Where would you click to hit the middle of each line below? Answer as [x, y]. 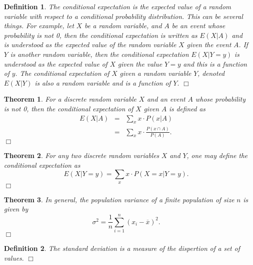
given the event [209, 44]
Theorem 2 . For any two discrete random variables [82, 155]
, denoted [211, 73]
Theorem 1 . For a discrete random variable [70, 99]
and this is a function [215, 63]
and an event [166, 99]
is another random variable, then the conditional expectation [100, 54]
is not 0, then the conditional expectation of [69, 108]
